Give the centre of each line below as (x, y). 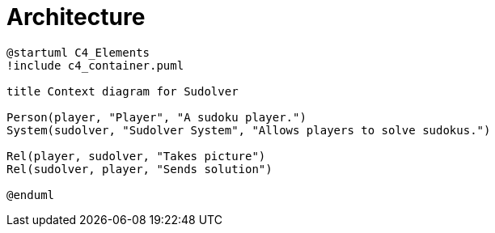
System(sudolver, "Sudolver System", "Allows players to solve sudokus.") (249, 130)
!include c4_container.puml (95, 65)
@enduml (31, 195)
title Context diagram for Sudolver (123, 91)
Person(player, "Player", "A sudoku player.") (157, 117)
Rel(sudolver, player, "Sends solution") (140, 169)
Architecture (76, 17)
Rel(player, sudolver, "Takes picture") (136, 156)
